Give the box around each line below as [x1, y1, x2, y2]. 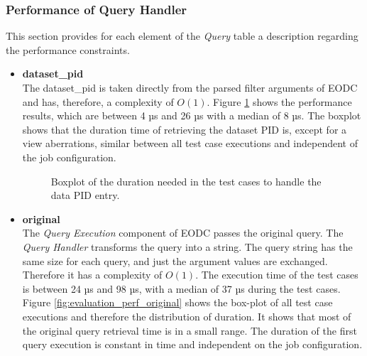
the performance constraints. [6, 42, 130, 57]
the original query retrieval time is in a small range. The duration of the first [22, 323, 357, 338]
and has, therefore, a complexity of [22, 94, 174, 109]
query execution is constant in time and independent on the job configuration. [22, 337, 363, 352]
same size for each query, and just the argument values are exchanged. [22, 253, 328, 268]
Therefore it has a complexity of [22, 267, 163, 282]
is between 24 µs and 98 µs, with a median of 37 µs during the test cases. [22, 281, 341, 296]
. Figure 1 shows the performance [207, 94, 352, 109]
